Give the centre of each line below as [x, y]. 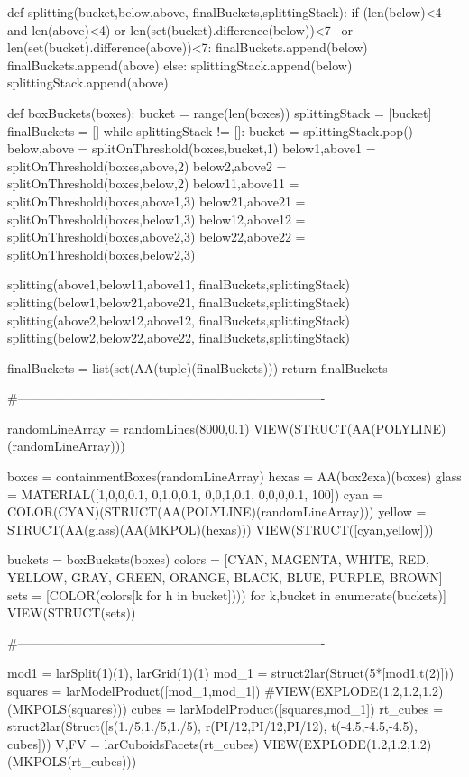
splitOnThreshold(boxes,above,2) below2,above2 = [147, 165]
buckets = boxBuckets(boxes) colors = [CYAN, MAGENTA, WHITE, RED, [218, 559]
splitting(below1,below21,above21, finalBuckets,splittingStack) [179, 302]
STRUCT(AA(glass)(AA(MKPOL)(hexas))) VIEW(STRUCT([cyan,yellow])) [221, 529]
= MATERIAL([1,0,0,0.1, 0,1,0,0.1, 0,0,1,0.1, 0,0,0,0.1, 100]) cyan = [195, 494]
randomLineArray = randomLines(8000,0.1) [129, 428]
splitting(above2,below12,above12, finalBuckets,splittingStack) [179, 320]
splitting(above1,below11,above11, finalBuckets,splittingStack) [179, 284]
